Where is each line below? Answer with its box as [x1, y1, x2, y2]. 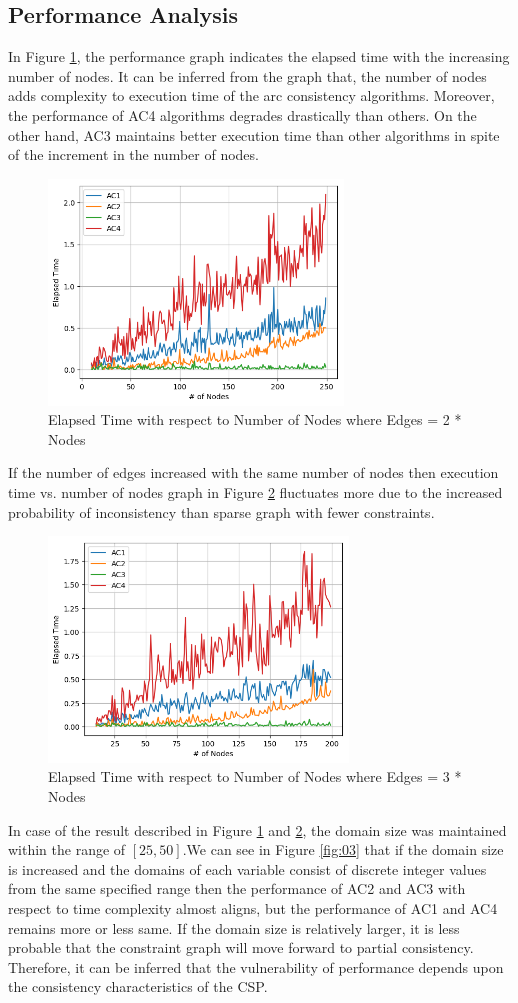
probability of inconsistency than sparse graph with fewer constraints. [8, 501, 435, 522]
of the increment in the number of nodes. [8, 144, 259, 165]
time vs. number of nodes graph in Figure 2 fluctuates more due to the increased [8, 481, 503, 502]
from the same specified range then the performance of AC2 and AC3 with [8, 878, 466, 899]
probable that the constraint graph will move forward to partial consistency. [8, 937, 474, 958]
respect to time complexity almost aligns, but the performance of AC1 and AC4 [8, 898, 498, 919]
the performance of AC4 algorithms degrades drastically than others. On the [8, 104, 477, 125]
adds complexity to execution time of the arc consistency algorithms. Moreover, [8, 85, 495, 106]
